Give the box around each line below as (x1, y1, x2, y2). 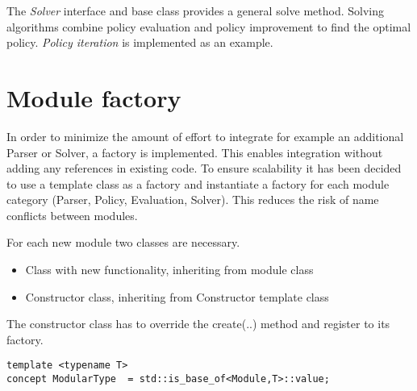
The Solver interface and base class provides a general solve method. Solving (6, 2, 384, 19)
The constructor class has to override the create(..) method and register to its (6, 315, 390, 332)
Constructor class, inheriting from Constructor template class (25, 288, 329, 305)
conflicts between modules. (6, 206, 138, 223)
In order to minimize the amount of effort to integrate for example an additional (6, 127, 404, 144)
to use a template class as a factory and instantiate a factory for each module (6, 175, 390, 192)
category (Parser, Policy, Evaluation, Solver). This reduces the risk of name (6, 191, 379, 208)
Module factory (6, 81, 181, 114)
